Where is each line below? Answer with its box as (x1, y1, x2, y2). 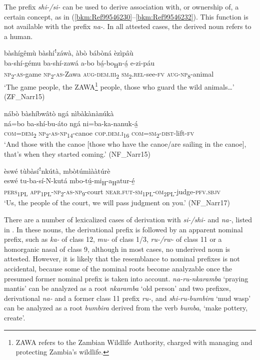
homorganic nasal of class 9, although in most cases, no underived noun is (4, 243, 230, 254)
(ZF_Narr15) (4, 91, 45, 102)
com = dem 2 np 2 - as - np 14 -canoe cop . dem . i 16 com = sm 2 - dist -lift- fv (4, 128, 194, 140)
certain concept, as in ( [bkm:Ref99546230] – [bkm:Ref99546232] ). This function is (4, 11, 248, 22)
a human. (4, 31, 33, 41)
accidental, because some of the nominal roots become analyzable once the (4, 263, 232, 273)
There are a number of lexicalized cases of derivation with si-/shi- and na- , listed (4, 214, 252, 224)
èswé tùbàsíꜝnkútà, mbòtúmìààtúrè (4, 165, 110, 176)
